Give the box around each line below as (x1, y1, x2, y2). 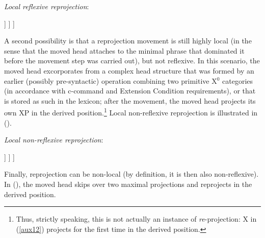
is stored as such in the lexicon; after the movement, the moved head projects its (4, 95, 256, 106)
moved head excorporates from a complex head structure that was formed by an (4, 65, 254, 76)
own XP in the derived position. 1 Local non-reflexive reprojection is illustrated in (4, 106, 258, 117)
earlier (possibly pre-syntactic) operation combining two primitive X (4, 75, 217, 86)
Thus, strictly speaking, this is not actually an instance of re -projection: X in (16, 213, 257, 224)
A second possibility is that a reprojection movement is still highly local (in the (4, 35, 252, 46)
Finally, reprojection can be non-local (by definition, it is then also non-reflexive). (4, 169, 259, 179)
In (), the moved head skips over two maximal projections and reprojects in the (4, 178, 252, 189)
